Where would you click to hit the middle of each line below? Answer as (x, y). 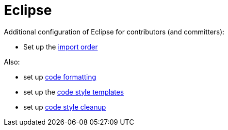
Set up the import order (61, 47)
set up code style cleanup (65, 107)
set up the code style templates (74, 92)
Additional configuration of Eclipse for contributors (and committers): (114, 32)
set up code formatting (60, 77)
